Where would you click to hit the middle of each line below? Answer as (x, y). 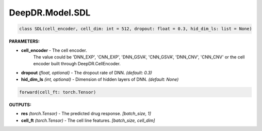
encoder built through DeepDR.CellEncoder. (77, 64)
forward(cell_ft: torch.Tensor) (58, 92)
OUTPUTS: (20, 105)
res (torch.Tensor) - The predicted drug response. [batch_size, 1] (86, 114)
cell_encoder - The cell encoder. (54, 50)
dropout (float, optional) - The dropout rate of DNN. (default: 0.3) (87, 73)
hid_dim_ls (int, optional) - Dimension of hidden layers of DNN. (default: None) (100, 79)
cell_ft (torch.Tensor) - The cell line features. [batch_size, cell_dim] (88, 120)
